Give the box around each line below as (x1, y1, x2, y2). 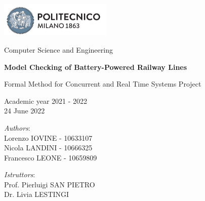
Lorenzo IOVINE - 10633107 (4, 132, 93, 143)
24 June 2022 (4, 105, 45, 116)
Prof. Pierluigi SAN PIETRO (4, 179, 95, 189)
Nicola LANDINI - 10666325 (4, 142, 93, 153)
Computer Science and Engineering (4, 44, 113, 55)
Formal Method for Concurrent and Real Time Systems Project (4, 78, 201, 89)
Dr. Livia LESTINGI (4, 189, 69, 199)
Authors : (4, 122, 30, 133)
